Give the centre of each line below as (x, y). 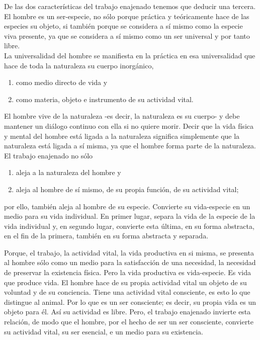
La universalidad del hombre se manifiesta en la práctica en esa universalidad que (130, 55)
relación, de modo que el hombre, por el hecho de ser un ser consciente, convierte (129, 322)
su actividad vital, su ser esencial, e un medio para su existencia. (104, 331)
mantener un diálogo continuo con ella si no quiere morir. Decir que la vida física (129, 125)
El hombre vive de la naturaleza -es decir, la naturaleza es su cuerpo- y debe (122, 116)
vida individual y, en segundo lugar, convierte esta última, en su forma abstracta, (129, 226)
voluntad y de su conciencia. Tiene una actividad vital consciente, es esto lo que (127, 292)
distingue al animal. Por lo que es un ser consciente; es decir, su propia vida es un (130, 302)
